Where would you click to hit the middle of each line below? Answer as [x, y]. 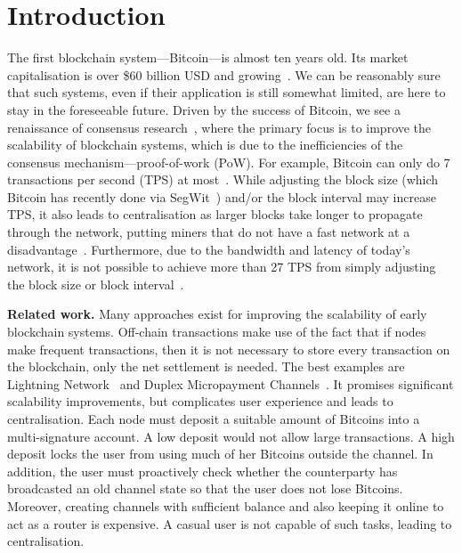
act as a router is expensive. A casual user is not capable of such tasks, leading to [230, 523]
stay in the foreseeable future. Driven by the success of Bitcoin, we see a [204, 109]
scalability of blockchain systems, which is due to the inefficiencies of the [205, 145]
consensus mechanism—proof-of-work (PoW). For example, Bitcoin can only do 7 [229, 162]
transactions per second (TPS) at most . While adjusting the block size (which [223, 179]
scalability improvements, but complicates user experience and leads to [200, 401]
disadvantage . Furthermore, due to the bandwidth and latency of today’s [209, 249]
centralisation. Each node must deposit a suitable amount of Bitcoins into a [214, 419]
